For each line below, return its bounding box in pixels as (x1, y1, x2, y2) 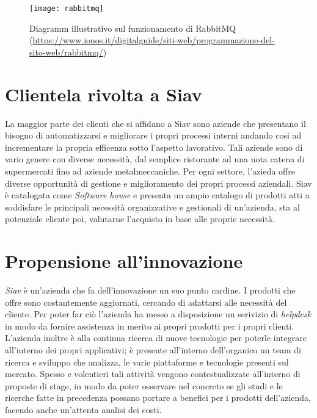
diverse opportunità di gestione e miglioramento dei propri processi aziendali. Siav (5, 176, 312, 189)
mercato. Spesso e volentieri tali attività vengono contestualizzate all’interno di (5, 367, 301, 380)
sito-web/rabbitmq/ (29, 45, 103, 58)
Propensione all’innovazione (5, 248, 243, 273)
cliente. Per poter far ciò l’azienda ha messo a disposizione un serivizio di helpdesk (5, 308, 312, 320)
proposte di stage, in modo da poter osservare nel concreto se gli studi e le (5, 379, 283, 392)
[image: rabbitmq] (29, 4, 104, 13)
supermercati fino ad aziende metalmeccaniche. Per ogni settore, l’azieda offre (5, 164, 295, 177)
